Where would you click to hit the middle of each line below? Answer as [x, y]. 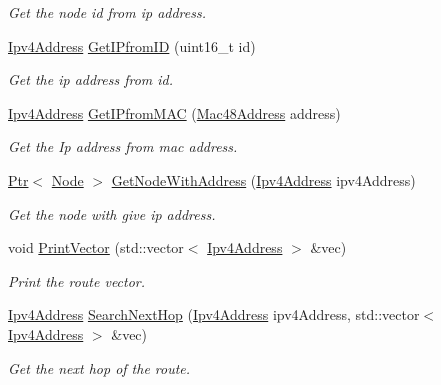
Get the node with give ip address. [112, 213]
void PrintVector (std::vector [96, 247]
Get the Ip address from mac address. [123, 146]
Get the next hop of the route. [99, 367]
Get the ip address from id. [91, 79]
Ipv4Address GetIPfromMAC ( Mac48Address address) [174, 112]
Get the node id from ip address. [107, 12]
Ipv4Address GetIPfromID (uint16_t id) [132, 45]
